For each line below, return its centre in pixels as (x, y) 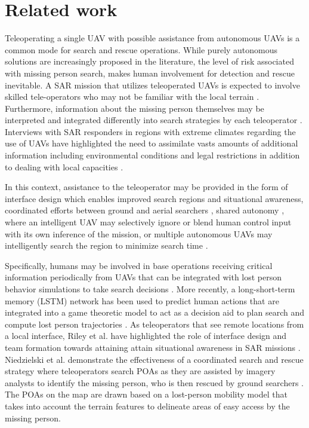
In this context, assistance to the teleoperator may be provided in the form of (146, 187)
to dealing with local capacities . (64, 166)
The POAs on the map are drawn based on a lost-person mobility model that (146, 394)
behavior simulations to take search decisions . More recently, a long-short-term (150, 289)
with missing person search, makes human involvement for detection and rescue (150, 73)
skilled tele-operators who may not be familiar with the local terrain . (132, 97)
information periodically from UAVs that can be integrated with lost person (143, 277)
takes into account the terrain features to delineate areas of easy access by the (147, 406)
